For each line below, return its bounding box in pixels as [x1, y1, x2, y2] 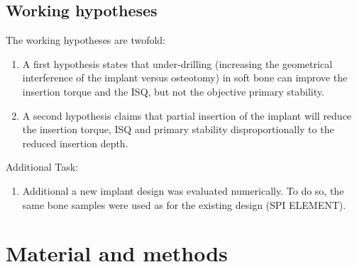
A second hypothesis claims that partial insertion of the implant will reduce [22, 108, 352, 123]
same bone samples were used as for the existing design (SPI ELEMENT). [22, 197, 346, 212]
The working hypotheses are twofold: [6, 33, 166, 47]
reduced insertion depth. [22, 135, 128, 150]
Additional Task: [6, 159, 78, 174]
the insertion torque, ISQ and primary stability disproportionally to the [22, 122, 334, 137]
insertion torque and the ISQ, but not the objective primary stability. [22, 84, 324, 98]
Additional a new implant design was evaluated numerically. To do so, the [22, 183, 344, 198]
